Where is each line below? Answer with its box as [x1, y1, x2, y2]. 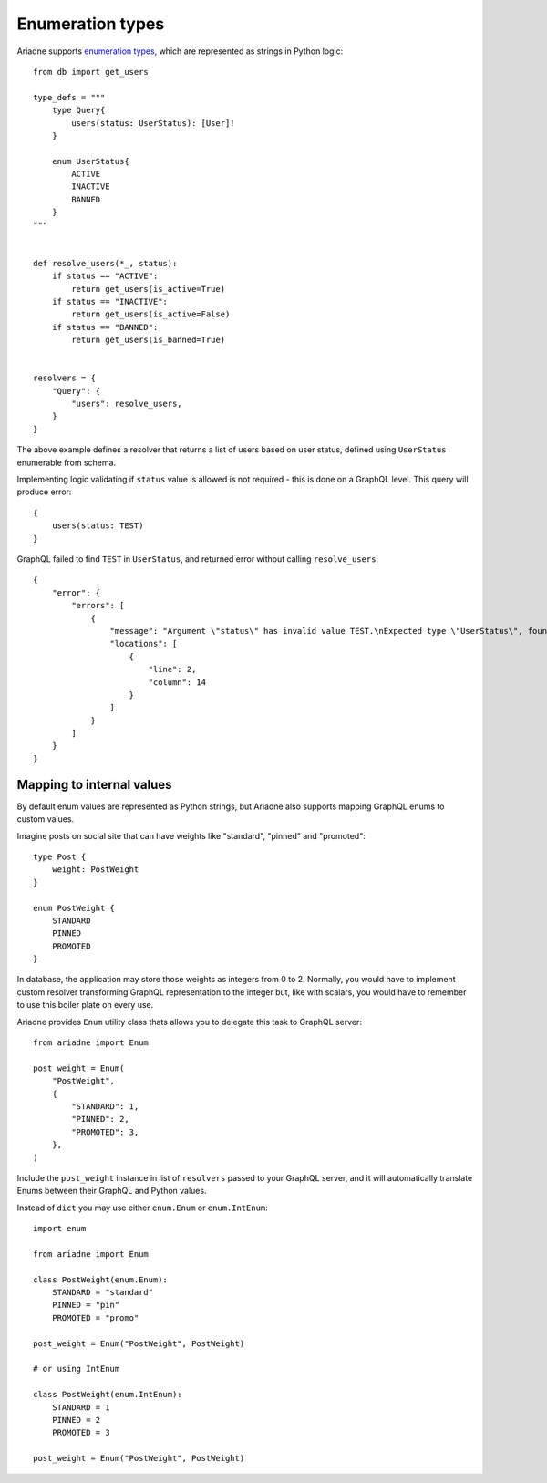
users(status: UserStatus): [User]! [71, 118, 236, 128]
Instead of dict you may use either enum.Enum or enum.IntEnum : [16, 1202, 268, 1213]
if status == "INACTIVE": [51, 296, 169, 306]
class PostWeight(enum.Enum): [33, 1274, 169, 1285]
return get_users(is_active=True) [71, 284, 226, 294]
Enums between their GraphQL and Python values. [16, 1186, 207, 1197]
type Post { [33, 851, 87, 862]
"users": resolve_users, [71, 399, 182, 410]
